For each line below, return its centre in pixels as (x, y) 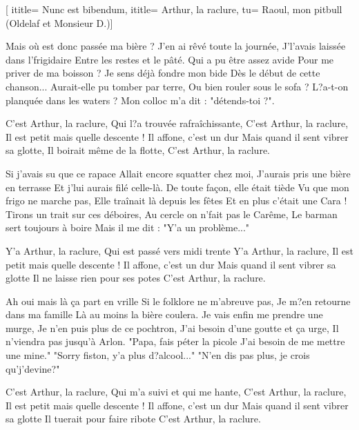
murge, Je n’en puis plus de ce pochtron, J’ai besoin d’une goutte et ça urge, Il (172, 328)
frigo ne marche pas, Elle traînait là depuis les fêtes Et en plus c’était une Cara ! (176, 201)
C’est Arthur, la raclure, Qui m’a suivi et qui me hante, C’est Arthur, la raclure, (176, 392)
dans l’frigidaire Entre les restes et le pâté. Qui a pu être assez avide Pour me (170, 59)
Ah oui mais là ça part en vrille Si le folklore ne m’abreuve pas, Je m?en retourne (178, 301)
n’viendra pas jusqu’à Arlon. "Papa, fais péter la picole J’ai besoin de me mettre (175, 341)
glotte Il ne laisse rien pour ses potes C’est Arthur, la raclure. (136, 278)
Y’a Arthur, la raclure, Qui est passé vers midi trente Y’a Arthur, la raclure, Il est (179, 250)
